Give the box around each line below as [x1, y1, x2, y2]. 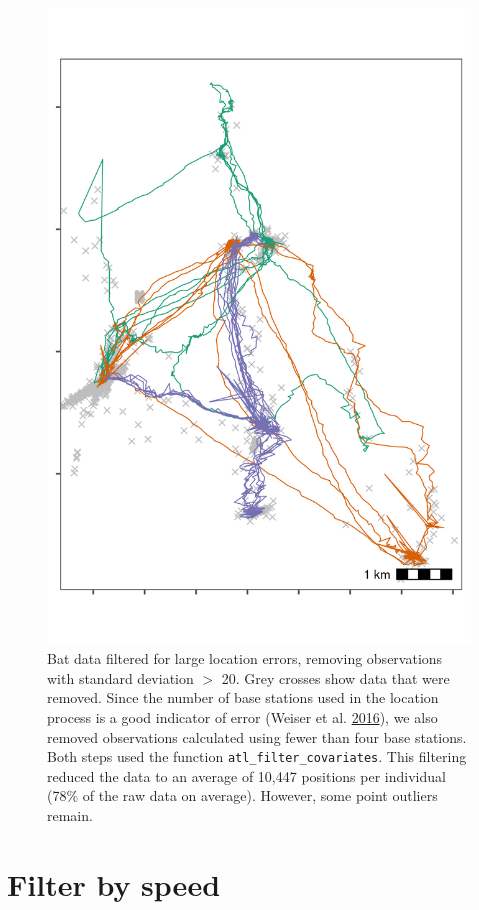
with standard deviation [47, 667, 194, 688]
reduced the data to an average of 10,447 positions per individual [47, 765, 446, 786]
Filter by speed [7, 863, 221, 904]
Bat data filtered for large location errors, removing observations [47, 648, 443, 669]
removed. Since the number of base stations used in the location [47, 687, 439, 708]
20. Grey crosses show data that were [221, 667, 450, 688]
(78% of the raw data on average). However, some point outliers [47, 785, 438, 806]
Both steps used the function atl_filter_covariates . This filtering [47, 746, 467, 767]
